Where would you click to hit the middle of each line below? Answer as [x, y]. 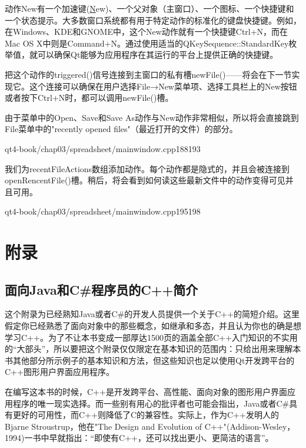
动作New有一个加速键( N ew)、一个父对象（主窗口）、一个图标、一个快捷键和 [149, 8]
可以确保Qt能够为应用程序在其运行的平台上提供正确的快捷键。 [158, 55]
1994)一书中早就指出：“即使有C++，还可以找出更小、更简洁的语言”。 [139, 438]
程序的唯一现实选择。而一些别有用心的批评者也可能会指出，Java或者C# [151, 403]
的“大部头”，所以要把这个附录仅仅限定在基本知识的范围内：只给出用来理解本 [153, 349]
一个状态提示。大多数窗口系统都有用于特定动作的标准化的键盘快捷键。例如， [153, 20]
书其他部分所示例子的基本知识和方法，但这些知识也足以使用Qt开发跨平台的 [150, 360]
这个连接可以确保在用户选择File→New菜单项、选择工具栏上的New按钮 [163, 86]
